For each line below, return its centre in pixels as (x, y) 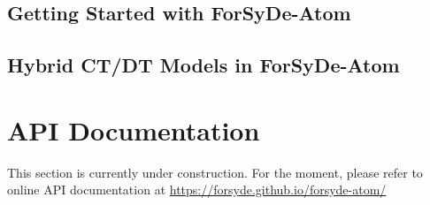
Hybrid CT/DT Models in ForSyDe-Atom (203, 65)
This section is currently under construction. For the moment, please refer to (215, 172)
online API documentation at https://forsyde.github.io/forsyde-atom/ (197, 190)
